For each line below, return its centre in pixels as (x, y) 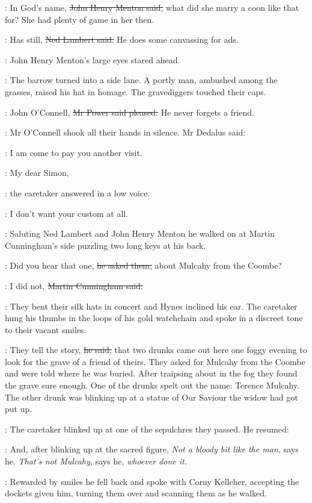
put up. (19, 409)
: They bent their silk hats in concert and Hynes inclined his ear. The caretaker (151, 306)
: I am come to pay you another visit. (74, 152)
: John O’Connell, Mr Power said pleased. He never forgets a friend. (130, 112)
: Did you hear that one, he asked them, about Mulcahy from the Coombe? (143, 265)
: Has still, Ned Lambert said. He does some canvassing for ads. (122, 39)
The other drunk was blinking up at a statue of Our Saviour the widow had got (151, 397)
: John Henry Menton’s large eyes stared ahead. (93, 59)
